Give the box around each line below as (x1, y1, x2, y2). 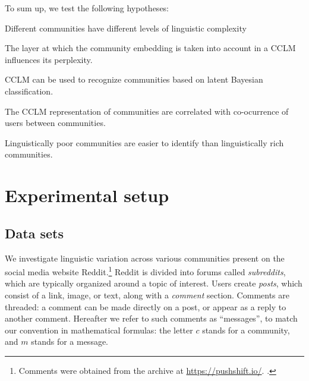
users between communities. (5, 116, 106, 129)
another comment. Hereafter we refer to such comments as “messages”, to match (5, 312, 298, 325)
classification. (5, 84, 53, 97)
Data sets (5, 223, 64, 242)
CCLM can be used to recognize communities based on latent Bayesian (5, 73, 263, 86)
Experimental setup (5, 183, 169, 207)
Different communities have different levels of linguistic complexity (5, 21, 247, 34)
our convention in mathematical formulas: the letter (5, 323, 193, 336)
